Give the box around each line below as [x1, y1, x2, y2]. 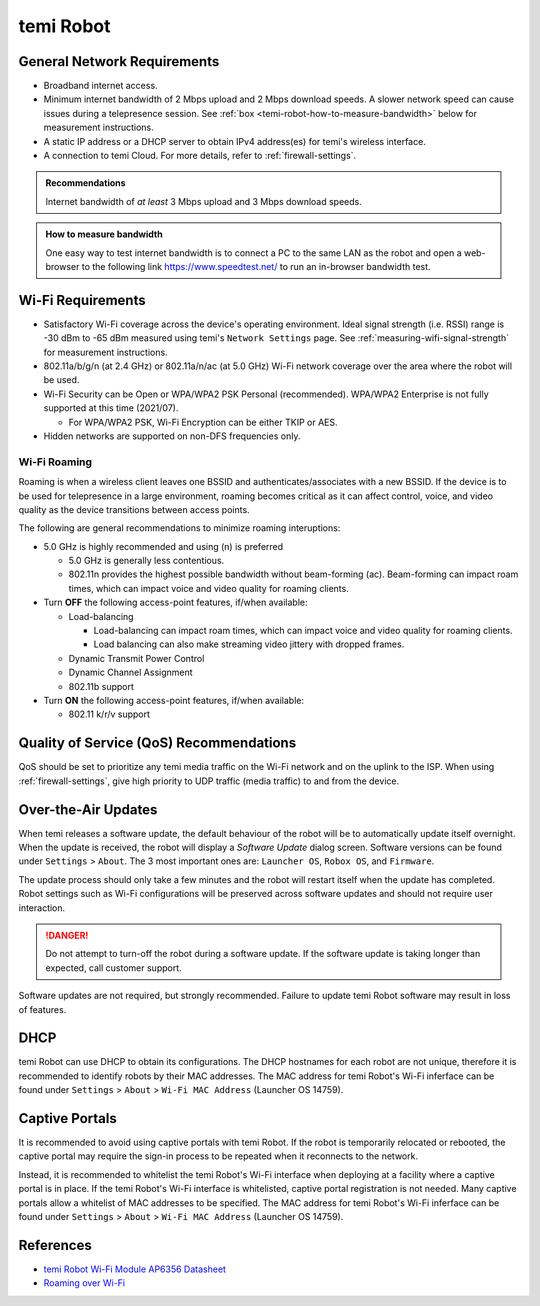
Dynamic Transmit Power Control [68, 652, 205, 664]
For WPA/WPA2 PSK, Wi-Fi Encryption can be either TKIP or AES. [68, 416, 338, 428]
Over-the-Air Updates [18, 801, 158, 818]
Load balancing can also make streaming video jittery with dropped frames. [93, 638, 405, 650]
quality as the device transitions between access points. [18, 503, 250, 515]
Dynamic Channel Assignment [68, 666, 194, 679]
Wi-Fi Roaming [18, 455, 93, 469]
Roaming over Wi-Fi [43, 1277, 126, 1289]
